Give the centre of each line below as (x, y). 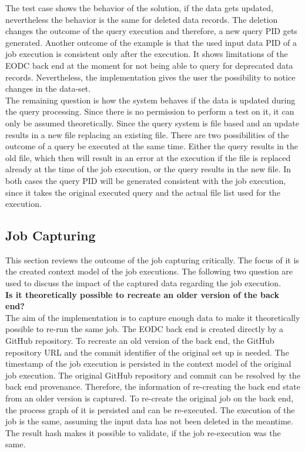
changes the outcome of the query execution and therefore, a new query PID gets (151, 31)
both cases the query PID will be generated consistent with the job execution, (146, 180)
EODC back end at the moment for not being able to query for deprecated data (149, 65)
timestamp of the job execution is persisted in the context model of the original (148, 364)
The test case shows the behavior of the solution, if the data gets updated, (139, 8)
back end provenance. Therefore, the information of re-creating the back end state (153, 386)
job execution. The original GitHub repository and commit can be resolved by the (153, 375)
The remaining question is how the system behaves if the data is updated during (150, 100)
